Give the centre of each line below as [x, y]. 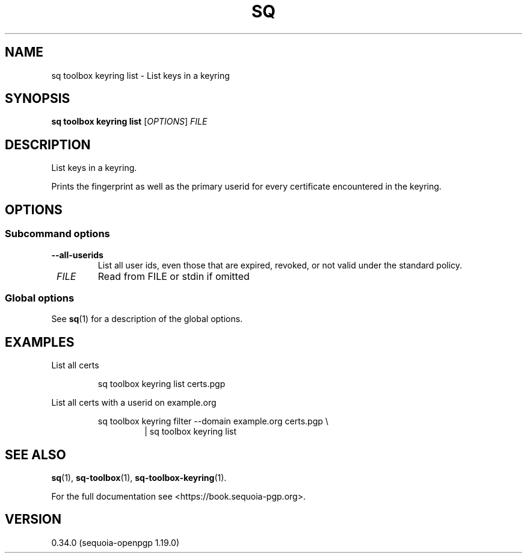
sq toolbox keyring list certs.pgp [162, 384]
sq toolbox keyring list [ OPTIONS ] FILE [129, 122]
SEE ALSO [35, 454]
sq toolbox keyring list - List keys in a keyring [140, 75]
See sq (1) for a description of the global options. [147, 319]
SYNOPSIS [38, 99]
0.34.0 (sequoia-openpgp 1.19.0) [116, 542]
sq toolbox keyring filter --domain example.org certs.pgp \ [213, 421]
